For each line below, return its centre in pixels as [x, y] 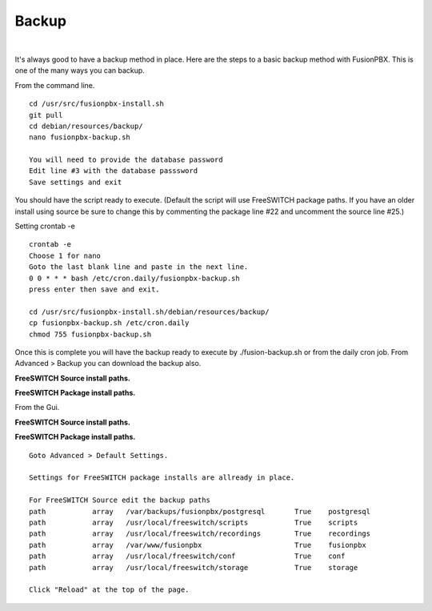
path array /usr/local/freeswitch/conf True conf [187, 556]
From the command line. [55, 85]
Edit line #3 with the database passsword [114, 171]
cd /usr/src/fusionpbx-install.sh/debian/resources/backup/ [149, 312]
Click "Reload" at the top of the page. [109, 590]
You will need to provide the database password [126, 160]
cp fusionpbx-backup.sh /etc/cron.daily [109, 323]
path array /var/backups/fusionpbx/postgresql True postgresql [200, 511]
